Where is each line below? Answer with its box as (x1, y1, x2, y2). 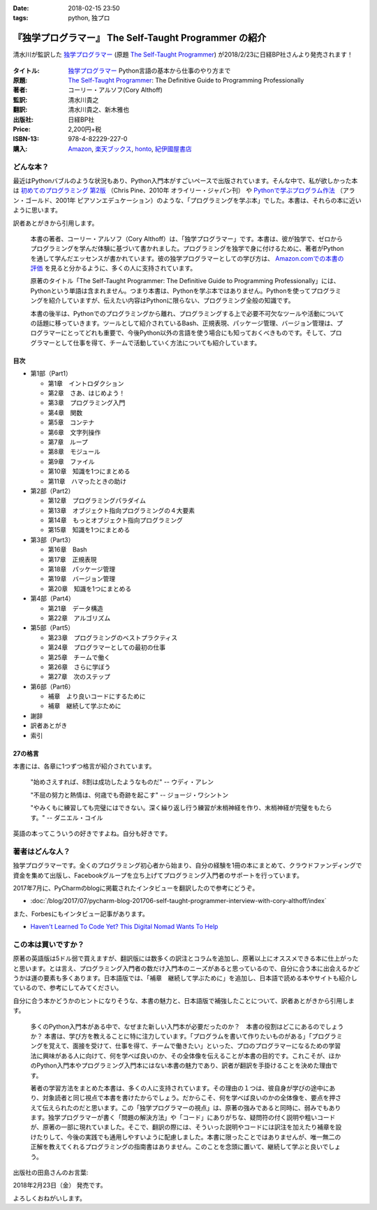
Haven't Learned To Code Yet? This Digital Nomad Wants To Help (30, 923, 219, 931)
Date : (13, 4, 29, 12)
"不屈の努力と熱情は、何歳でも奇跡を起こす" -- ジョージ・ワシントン (30, 791, 229, 799)
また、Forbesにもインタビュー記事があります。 (13, 909, 149, 918)
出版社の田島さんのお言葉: (13, 1168, 89, 1177)
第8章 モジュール (47, 447, 101, 456)
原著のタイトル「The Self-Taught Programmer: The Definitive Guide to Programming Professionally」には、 (30, 277, 340, 285)
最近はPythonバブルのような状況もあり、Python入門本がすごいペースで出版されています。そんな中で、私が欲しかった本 (13, 176, 358, 185)
